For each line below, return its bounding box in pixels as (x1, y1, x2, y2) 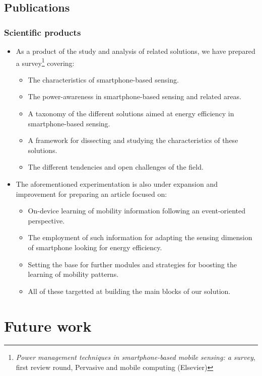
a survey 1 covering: (16, 56, 75, 68)
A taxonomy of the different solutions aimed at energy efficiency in (28, 108, 234, 119)
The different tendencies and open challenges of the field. (28, 162, 204, 172)
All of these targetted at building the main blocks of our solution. (28, 285, 231, 296)
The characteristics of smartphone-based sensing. (28, 74, 179, 85)
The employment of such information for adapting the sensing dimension (28, 232, 252, 243)
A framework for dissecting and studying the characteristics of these (28, 135, 238, 145)
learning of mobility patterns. (28, 269, 119, 279)
